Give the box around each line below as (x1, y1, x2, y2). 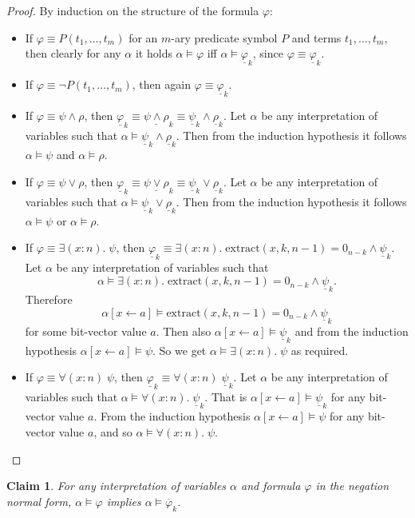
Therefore (25, 291, 73, 308)
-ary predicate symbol (171, 29, 278, 46)
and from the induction (294, 322, 409, 339)
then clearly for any (25, 45, 121, 62)
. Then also (156, 322, 211, 339)
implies (106, 492, 141, 509)
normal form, (6, 492, 72, 509)
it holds (135, 45, 172, 62)
